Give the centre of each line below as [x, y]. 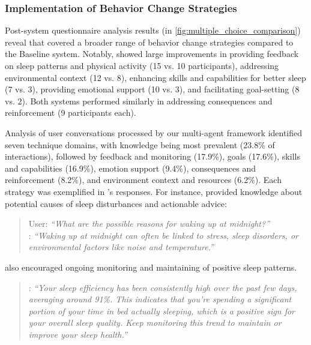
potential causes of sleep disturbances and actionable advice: [116, 203]
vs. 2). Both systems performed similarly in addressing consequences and [139, 100]
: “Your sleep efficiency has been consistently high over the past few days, [163, 287]
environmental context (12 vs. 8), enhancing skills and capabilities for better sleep [155, 77]
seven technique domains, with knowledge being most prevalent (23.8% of [140, 144]
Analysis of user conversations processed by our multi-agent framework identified [154, 132]
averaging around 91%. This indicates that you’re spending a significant [160, 299]
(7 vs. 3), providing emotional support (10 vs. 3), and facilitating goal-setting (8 [152, 89]
